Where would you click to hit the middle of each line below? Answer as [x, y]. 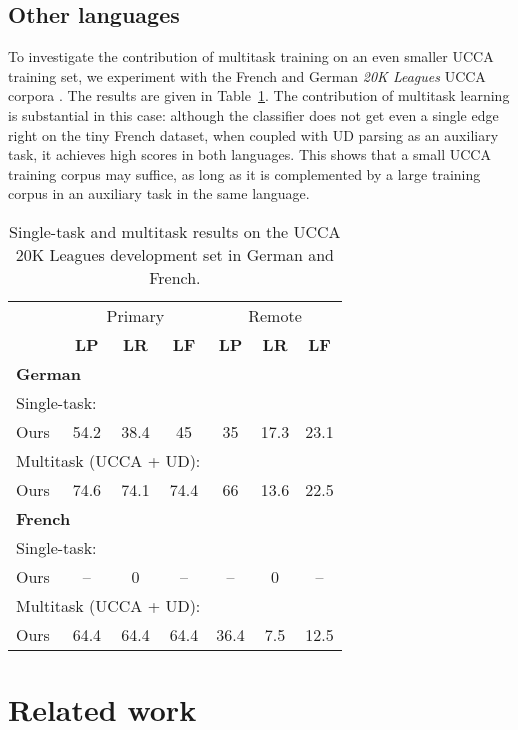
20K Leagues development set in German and [174, 254]
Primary [135, 315]
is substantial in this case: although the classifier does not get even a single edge [253, 114]
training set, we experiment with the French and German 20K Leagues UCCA [247, 75]
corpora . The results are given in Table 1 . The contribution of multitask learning [259, 95]
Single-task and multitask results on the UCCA [175, 231]
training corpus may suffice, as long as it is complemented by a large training [244, 173]
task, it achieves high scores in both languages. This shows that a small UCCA [249, 154]
